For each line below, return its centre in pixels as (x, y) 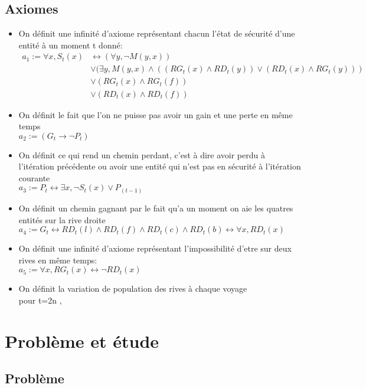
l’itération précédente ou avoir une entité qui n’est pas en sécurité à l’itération (160, 166)
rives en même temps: (58, 260)
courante (34, 177)
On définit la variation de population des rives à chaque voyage (133, 288)
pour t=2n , (40, 300)
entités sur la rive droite (62, 219)
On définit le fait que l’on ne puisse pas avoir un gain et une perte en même (156, 114)
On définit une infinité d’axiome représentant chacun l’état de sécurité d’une (157, 33)
